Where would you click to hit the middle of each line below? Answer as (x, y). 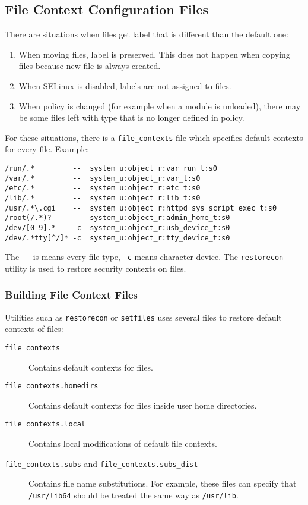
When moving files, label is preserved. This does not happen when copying (154, 54)
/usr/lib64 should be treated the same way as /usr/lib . (134, 495)
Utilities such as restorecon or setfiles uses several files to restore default (143, 317)
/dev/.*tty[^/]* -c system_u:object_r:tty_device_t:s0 (118, 238)
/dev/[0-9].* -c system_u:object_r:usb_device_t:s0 (118, 228)
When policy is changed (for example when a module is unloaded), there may (160, 106)
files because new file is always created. (90, 66)
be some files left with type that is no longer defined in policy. (131, 117)
